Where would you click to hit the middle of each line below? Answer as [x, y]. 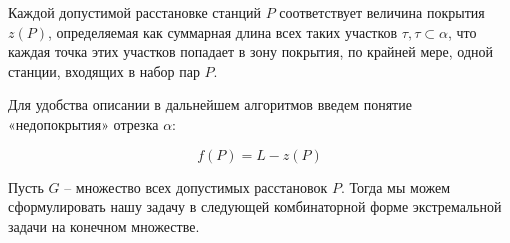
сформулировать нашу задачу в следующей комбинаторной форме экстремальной [255, 206]
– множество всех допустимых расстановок [196, 186]
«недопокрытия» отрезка [83, 123]
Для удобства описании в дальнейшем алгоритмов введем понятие [210, 104]
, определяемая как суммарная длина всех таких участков [222, 31]
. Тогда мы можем [396, 186]
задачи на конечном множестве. [104, 225]
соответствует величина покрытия [382, 12]
